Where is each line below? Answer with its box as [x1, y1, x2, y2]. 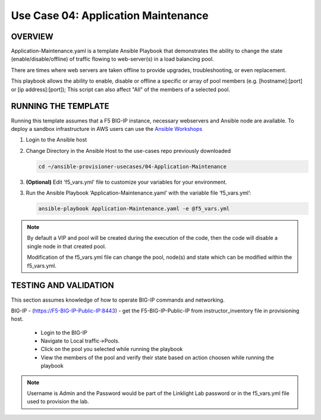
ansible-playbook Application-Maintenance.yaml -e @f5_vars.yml [38, 205, 230, 212]
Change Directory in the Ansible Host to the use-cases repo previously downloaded [26, 147, 231, 154]
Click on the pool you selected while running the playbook [40, 346, 183, 353]
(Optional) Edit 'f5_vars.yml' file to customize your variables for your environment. [26, 178, 227, 186]
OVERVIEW [11, 32, 53, 42]
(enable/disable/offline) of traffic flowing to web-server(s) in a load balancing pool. [11, 55, 214, 62]
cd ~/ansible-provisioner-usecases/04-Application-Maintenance [38, 163, 227, 170]
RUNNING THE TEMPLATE [11, 101, 109, 111]
